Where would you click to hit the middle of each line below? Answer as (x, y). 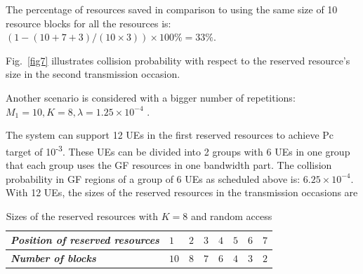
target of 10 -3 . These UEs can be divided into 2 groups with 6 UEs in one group (178, 150)
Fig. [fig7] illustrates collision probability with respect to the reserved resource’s (178, 60)
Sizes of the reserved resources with (82, 215)
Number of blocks (53, 258)
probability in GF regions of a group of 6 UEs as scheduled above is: (153, 178)
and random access (231, 215)
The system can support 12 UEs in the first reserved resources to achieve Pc (170, 135)
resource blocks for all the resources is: (88, 23)
